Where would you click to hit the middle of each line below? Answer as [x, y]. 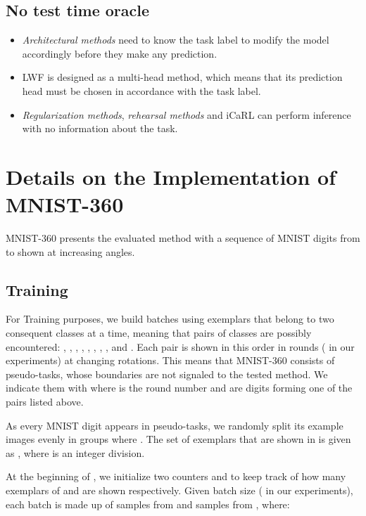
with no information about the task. [100, 128]
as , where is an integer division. [75, 452]
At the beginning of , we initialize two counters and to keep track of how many [176, 476]
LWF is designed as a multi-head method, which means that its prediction [182, 77]
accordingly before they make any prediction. [120, 53]
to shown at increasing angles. [70, 251]
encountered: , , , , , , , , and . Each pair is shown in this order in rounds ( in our [180, 346]
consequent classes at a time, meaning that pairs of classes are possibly [159, 333]
